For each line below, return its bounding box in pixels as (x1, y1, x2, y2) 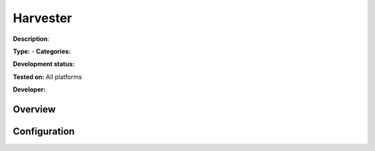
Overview (12, 103, 56, 115)
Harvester (12, 10, 72, 26)
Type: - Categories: (12, 47, 71, 55)
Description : (12, 35, 50, 43)
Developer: (12, 85, 46, 94)
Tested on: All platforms (12, 73, 83, 81)
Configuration (12, 125, 75, 137)
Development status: (12, 60, 75, 69)
